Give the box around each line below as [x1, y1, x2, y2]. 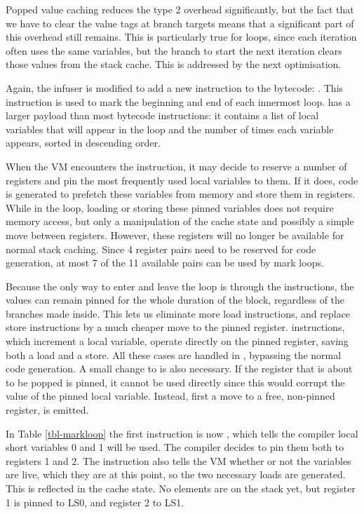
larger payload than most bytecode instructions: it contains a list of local [6, 108, 319, 123]
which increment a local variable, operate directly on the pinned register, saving [6, 334, 349, 349]
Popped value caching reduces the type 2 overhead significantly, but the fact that [6, 2, 354, 16]
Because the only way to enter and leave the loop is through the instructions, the [6, 278, 354, 293]
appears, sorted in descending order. [6, 135, 161, 150]
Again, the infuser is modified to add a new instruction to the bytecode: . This [6, 80, 344, 95]
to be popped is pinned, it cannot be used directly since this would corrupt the [6, 374, 345, 389]
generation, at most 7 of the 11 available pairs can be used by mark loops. [6, 255, 324, 270]
